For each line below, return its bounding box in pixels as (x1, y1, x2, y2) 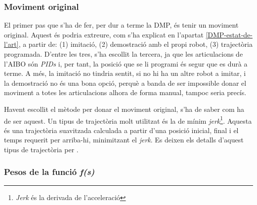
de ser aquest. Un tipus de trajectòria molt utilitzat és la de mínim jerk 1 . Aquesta (4, 114, 252, 126)
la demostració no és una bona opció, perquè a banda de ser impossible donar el (4, 77, 247, 88)
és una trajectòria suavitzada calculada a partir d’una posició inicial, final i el (4, 125, 239, 135)
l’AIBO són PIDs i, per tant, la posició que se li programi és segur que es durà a (4, 58, 248, 68)
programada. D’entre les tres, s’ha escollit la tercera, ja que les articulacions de (4, 49, 243, 59)
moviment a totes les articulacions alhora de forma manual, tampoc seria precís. (4, 87, 247, 98)
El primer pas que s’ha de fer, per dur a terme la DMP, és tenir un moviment (4, 20, 239, 30)
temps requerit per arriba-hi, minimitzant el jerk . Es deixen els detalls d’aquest (4, 135, 244, 145)
